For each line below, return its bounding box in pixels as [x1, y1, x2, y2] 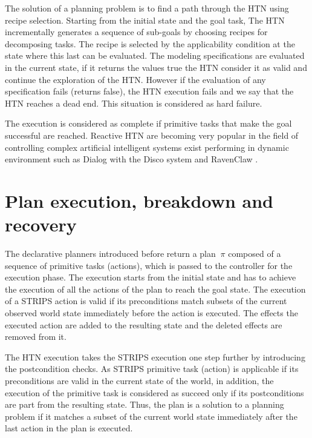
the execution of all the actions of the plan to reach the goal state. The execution [5, 282, 306, 295]
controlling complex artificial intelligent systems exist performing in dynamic [5, 141, 289, 153]
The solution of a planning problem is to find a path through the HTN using [5, 2, 289, 14]
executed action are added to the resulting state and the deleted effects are [5, 318, 282, 331]
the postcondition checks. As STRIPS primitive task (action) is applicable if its [5, 362, 299, 375]
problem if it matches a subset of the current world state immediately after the [5, 410, 297, 422]
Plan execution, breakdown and [5, 188, 273, 213]
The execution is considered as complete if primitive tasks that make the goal [5, 117, 292, 130]
